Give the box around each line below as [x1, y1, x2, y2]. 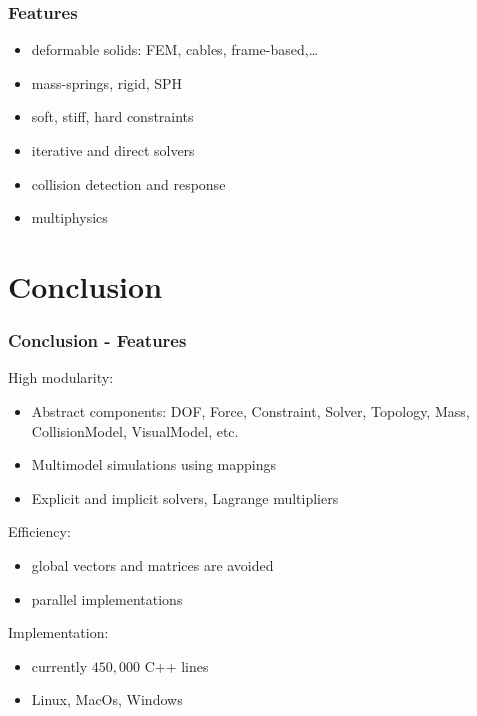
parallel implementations [31, 588, 183, 609]
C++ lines [144, 655, 209, 676]
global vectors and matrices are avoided [31, 554, 274, 575]
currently [31, 655, 88, 676]
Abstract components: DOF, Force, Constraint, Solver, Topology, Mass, [31, 400, 470, 421]
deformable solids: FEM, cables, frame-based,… [31, 39, 319, 60]
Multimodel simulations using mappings [31, 454, 276, 475]
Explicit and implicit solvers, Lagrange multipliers [31, 487, 339, 508]
